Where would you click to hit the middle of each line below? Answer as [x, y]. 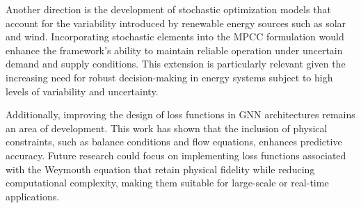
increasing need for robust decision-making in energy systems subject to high [169, 77]
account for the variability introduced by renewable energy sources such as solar [176, 23]
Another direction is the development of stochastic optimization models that [168, 9]
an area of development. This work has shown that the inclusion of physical [167, 128]
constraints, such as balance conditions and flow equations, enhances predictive [174, 142]
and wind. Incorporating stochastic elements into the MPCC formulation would [175, 37]
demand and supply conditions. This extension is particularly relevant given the [176, 64]
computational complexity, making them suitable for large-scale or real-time [167, 183]
